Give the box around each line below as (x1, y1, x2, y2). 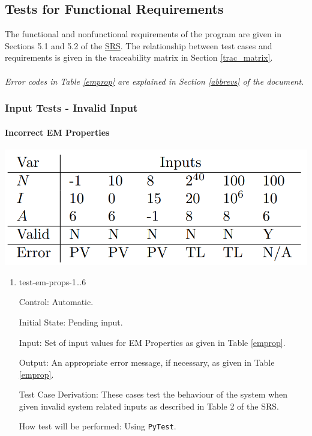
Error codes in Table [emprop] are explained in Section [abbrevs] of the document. (5, 74, 304, 87)
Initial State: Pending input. (19, 315, 123, 328)
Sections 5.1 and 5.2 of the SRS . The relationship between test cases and (5, 39, 272, 52)
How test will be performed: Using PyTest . (19, 420, 176, 432)
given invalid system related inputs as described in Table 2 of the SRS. (19, 399, 279, 412)
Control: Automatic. (19, 295, 94, 308)
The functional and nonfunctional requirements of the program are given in (5, 28, 282, 40)
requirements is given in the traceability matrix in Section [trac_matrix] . (5, 51, 273, 64)
